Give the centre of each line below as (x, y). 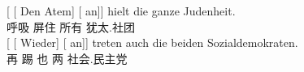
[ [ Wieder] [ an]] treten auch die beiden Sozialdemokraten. (152, 42)
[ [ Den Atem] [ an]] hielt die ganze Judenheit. (121, 11)
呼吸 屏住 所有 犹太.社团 (71, 26)
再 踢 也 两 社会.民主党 (67, 58)
